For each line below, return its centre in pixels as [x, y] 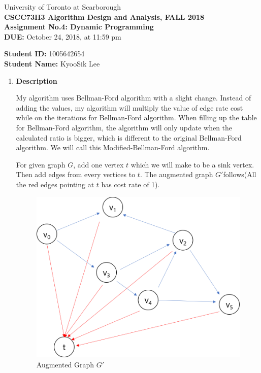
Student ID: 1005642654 [44, 54]
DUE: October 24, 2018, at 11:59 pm [63, 36]
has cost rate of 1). [130, 184]
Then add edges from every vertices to [76, 174]
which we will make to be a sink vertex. [192, 164]
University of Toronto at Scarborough [63, 7]
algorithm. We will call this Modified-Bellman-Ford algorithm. [113, 147]
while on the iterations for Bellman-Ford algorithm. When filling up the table [136, 117]
